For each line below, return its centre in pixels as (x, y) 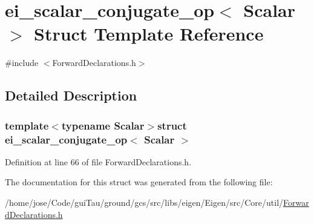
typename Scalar (103, 125)
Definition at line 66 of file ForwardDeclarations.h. (98, 161)
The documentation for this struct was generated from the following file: (139, 182)
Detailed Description (71, 95)
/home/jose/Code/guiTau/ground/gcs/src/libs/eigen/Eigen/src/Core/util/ (144, 203)
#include (22, 63)
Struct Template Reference (149, 34)
